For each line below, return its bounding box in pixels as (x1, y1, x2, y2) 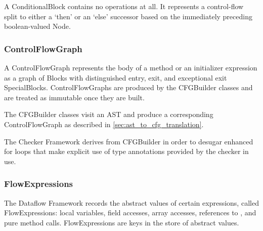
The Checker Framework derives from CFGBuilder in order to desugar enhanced (4, 136, 253, 146)
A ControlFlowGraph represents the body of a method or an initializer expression (4, 62, 257, 72)
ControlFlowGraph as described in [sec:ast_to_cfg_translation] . (4, 119, 204, 129)
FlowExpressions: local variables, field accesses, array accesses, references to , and (4, 207, 256, 218)
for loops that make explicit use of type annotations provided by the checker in (4, 146, 249, 157)
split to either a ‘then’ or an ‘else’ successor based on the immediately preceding (4, 11, 252, 21)
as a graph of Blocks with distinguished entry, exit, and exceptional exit (4, 72, 227, 83)
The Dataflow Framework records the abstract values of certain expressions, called (4, 197, 259, 208)
